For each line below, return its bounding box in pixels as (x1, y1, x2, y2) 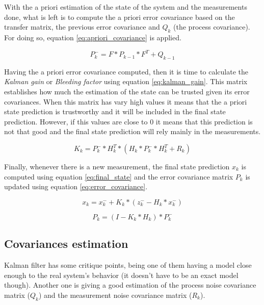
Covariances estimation (4, 236, 128, 251)
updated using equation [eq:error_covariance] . (4, 181, 148, 192)
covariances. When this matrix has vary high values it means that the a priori (4, 96, 247, 107)
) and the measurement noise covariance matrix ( (38, 289, 192, 300)
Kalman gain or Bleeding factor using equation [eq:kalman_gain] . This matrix (4, 76, 248, 87)
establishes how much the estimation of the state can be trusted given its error (4, 86, 250, 97)
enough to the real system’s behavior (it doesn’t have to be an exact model (4, 269, 239, 280)
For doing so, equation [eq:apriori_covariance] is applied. (4, 32, 181, 42)
